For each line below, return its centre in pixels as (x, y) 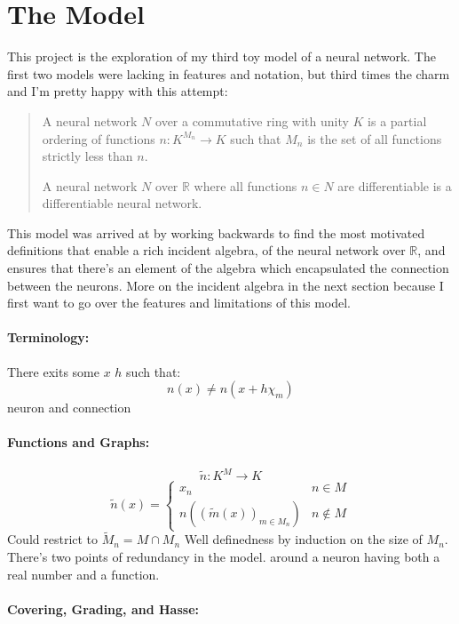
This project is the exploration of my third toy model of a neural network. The (222, 56)
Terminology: (48, 337)
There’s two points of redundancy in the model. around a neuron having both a (224, 556)
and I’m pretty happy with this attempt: (118, 91)
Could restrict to (53, 539)
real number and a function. (83, 574)
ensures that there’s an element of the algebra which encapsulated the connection (228, 268)
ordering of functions (99, 138)
